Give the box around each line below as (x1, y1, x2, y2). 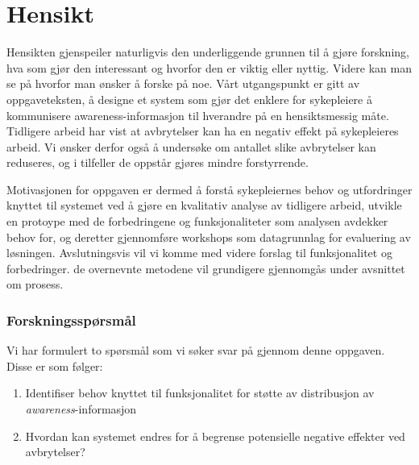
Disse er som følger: (6, 357, 103, 374)
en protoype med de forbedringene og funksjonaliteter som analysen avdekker (6, 213, 388, 230)
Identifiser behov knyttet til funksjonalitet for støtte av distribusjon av (25, 384, 375, 401)
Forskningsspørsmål (6, 309, 136, 330)
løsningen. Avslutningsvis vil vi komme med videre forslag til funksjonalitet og (6, 244, 392, 261)
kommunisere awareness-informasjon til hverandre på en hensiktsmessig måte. (6, 106, 389, 123)
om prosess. (6, 276, 64, 293)
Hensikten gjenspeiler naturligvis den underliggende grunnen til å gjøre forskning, (6, 44, 409, 60)
